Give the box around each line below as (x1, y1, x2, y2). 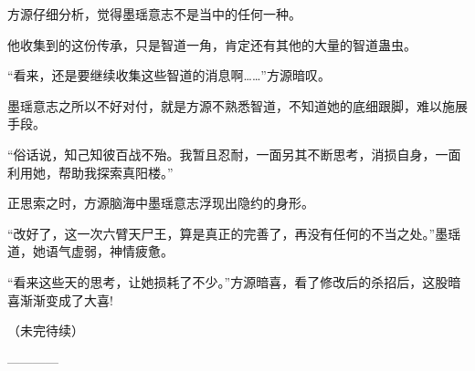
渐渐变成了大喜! (19, 290, 113, 309)
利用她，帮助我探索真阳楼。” (7, 162, 174, 181)
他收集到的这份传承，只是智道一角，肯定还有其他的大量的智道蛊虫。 (7, 35, 417, 54)
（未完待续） (7, 321, 84, 340)
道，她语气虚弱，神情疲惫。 (7, 242, 174, 261)
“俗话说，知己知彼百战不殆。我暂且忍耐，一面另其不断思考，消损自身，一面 (7, 144, 461, 163)
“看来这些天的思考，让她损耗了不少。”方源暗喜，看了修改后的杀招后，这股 (7, 272, 449, 291)
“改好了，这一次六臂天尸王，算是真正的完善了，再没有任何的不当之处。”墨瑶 (7, 223, 461, 242)
